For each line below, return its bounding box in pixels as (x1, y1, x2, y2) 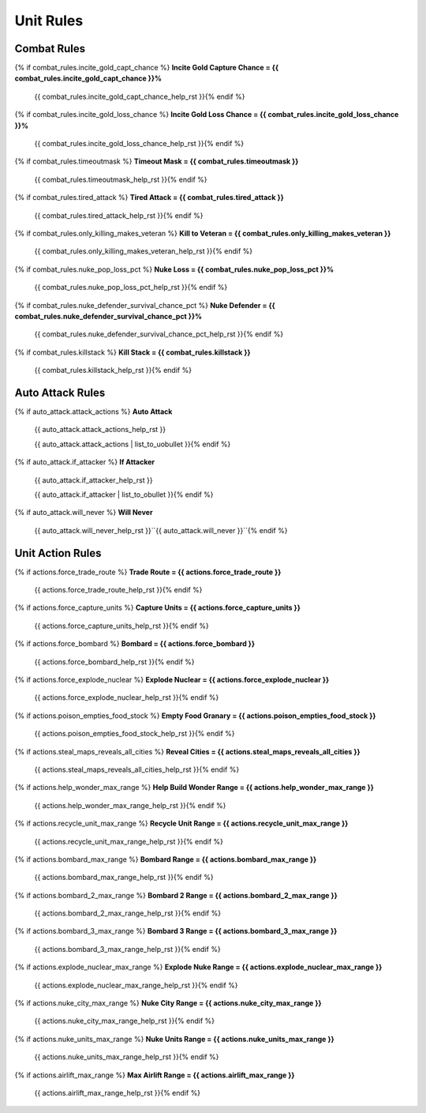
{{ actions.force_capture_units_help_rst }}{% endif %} (34, 621, 209, 630)
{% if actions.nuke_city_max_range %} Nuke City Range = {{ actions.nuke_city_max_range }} (14, 998, 323, 1008)
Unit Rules (14, 12, 84, 29)
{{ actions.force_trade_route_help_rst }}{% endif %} (34, 585, 203, 595)
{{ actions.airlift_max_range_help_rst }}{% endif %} (34, 1088, 201, 1097)
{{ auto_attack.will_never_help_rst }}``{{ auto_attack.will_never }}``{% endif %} (34, 525, 288, 535)
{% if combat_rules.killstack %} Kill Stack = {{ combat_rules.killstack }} (14, 348, 252, 357)
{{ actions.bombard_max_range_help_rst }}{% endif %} (34, 873, 214, 882)
